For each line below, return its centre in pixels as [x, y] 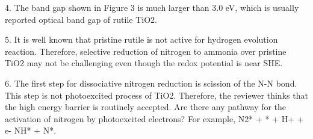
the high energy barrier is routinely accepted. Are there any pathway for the [146, 107]
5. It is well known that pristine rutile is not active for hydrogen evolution [141, 39]
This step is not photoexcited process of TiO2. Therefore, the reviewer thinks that [156, 95]
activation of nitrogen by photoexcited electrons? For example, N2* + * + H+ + [154, 118]
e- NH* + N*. [31, 130]
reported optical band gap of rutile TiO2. [81, 19]
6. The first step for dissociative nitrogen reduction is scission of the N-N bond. [151, 83]
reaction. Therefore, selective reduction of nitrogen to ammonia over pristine [146, 51]
